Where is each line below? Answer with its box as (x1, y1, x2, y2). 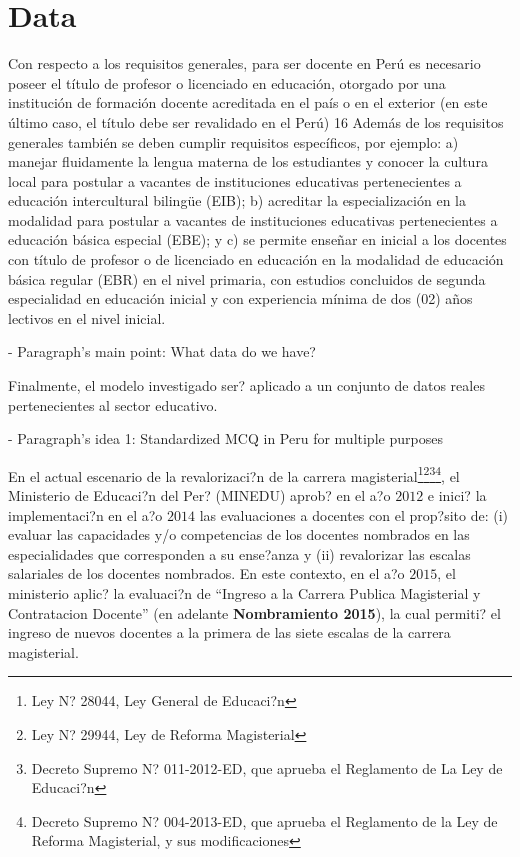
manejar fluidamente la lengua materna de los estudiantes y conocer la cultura (8, 151, 488, 172)
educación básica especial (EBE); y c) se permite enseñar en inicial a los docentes (8, 229, 507, 250)
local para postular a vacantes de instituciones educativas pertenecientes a (8, 170, 462, 191)
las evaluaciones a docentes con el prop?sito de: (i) (199, 504, 508, 525)
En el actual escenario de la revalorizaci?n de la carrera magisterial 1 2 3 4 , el (8, 462, 460, 486)
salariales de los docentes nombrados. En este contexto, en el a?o (8, 563, 405, 584)
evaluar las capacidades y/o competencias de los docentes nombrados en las (8, 524, 470, 545)
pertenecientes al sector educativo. (8, 394, 218, 415)
